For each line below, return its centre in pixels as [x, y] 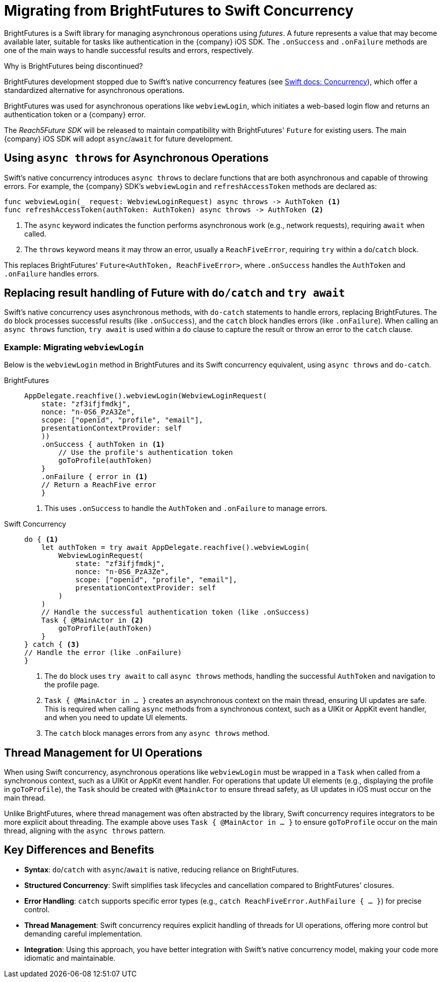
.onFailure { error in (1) [94, 477]
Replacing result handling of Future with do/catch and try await [175, 293]
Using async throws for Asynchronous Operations [136, 158]
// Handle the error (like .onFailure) [103, 653]
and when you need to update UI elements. [116, 718]
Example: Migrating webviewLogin [74, 347]
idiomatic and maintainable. [70, 958]
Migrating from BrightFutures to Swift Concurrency [179, 11]
